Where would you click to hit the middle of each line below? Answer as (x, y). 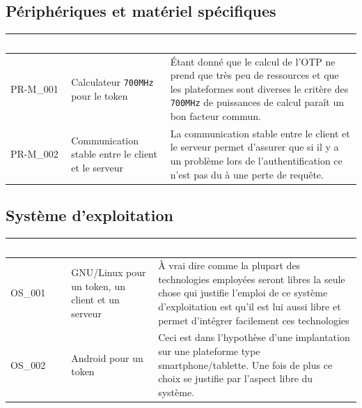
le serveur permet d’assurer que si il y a (254, 147)
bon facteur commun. (215, 115)
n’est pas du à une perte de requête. (247, 174)
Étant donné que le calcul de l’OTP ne (253, 61)
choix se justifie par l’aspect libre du (236, 378)
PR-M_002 (34, 154)
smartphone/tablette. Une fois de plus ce (245, 364)
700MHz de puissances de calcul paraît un (257, 102)
